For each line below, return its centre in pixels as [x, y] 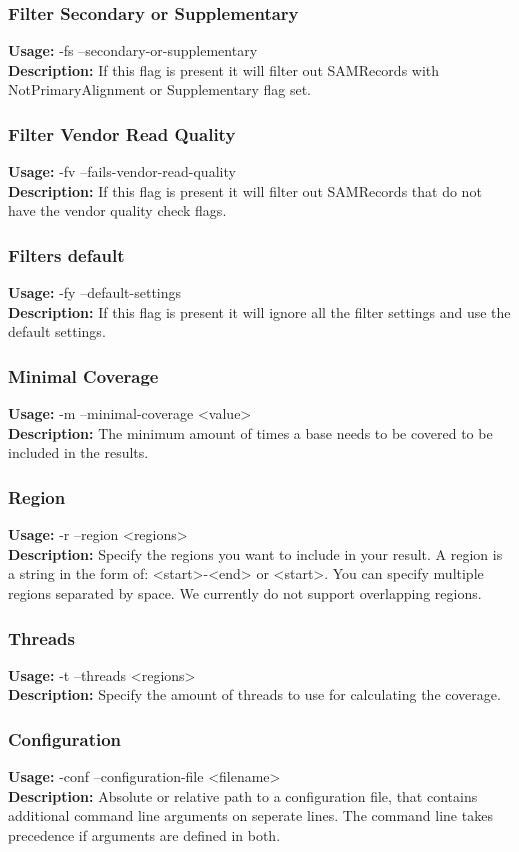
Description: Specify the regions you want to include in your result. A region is [255, 553]
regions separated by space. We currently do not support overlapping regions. [245, 593]
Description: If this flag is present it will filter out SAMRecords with [224, 69]
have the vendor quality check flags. [117, 210]
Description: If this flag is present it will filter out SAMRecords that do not [245, 190]
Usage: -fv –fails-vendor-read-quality [122, 171]
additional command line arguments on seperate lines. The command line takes [250, 815]
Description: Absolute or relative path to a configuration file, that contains [243, 795]
